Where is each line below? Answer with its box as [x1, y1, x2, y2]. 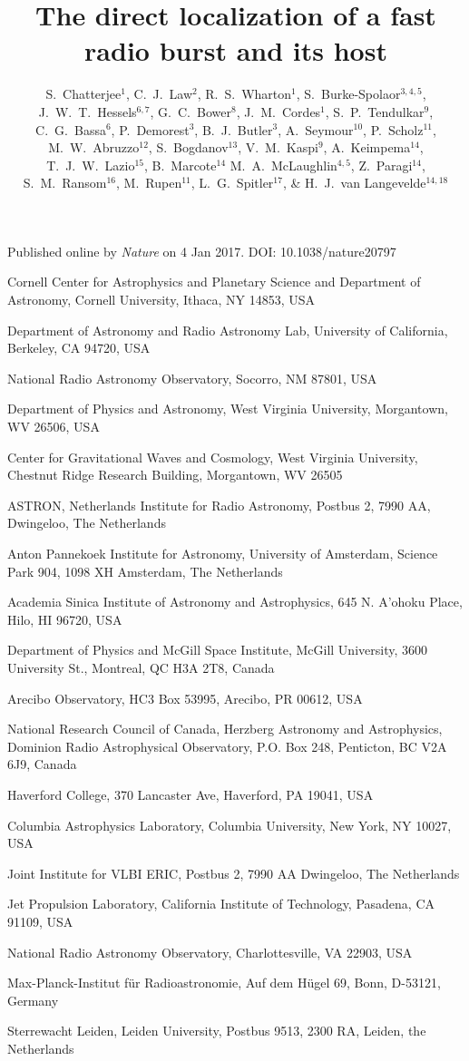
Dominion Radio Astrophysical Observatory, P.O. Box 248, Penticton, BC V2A [7, 736, 447, 755]
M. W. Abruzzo [48, 138, 140, 157]
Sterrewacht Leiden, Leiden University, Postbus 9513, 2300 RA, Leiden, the [7, 1021, 426, 1040]
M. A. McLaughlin [230, 155, 337, 174]
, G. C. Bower [150, 102, 231, 121]
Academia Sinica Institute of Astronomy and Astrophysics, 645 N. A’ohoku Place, [7, 592, 463, 611]
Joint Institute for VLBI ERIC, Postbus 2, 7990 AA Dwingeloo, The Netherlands [7, 863, 460, 882]
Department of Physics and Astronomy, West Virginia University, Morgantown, [7, 399, 448, 418]
